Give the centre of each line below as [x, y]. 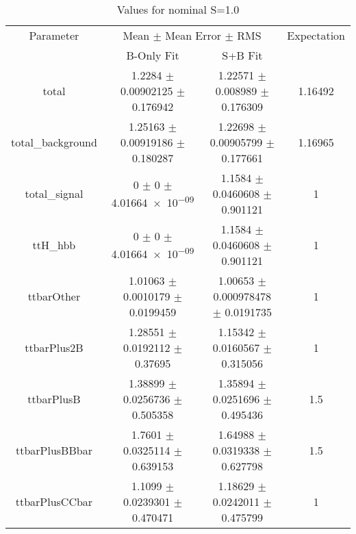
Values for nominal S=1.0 [178, 9]
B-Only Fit [153, 55]
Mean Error [193, 35]
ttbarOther [54, 296]
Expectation [316, 35]
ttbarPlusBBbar [54, 450]
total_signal [54, 193]
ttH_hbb [54, 245]
